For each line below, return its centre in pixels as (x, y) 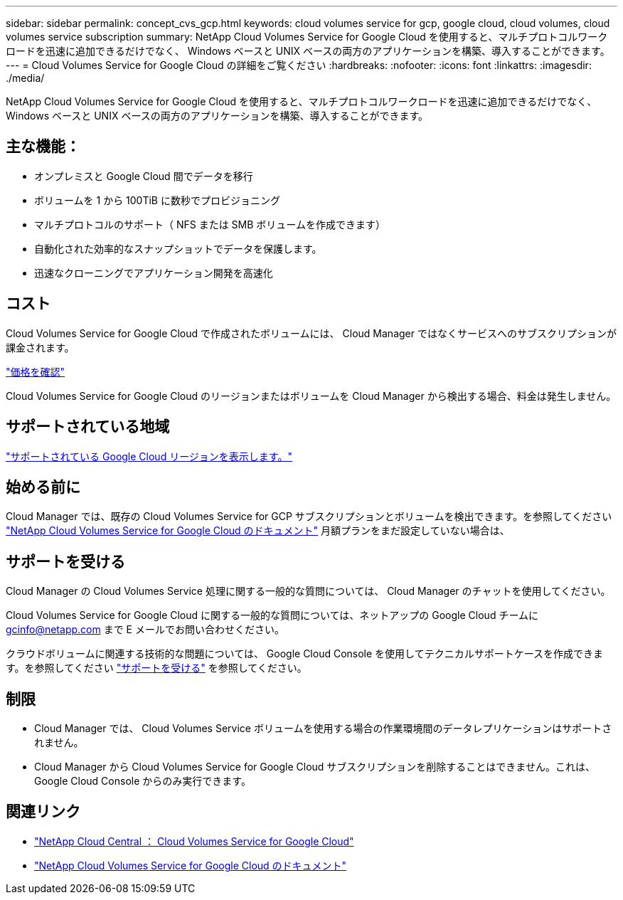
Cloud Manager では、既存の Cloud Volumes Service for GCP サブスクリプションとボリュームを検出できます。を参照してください (309, 517)
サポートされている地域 (88, 427)
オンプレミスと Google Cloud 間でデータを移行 (144, 176)
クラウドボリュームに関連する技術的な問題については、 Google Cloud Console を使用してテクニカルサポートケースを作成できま (304, 654)
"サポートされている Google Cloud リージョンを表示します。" (149, 456)
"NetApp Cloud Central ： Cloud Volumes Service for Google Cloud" (194, 841)
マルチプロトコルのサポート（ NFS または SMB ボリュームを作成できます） (210, 224)
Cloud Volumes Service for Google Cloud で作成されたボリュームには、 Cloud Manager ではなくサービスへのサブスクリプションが (311, 333)
